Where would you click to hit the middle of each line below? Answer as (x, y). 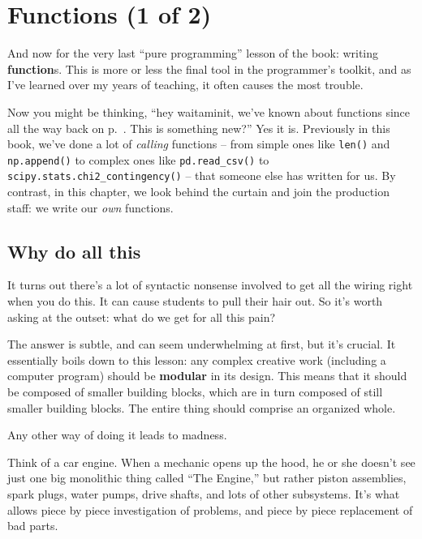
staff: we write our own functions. (90, 207)
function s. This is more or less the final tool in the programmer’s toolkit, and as (209, 68)
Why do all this (74, 251)
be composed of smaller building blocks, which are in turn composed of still (195, 392)
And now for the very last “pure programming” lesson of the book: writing (193, 53)
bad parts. (33, 526)
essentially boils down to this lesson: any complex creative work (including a (197, 359)
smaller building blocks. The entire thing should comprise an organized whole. (202, 407)
